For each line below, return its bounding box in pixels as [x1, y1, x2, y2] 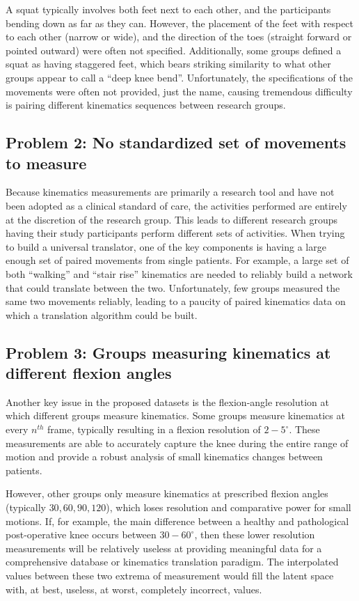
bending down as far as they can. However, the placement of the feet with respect [6, 15, 354, 30]
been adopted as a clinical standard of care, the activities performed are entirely [6, 198, 347, 212]
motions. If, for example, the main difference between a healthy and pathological [6, 513, 349, 528]
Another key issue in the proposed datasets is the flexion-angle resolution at [6, 394, 329, 409]
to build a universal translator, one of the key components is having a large [6, 239, 326, 253]
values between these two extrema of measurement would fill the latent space [6, 568, 334, 582]
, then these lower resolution [194, 527, 315, 542]
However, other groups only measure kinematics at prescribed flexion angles [6, 486, 328, 501]
